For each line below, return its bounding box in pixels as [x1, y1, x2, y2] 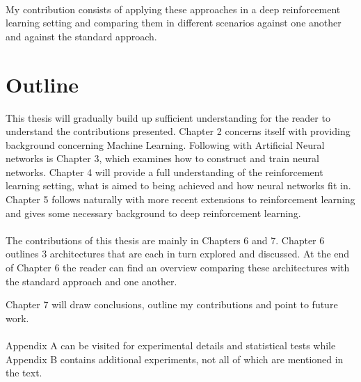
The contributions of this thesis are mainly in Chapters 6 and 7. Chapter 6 [6, 232, 325, 247]
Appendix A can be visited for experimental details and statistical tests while [6, 338, 336, 352]
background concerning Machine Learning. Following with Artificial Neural [6, 137, 325, 152]
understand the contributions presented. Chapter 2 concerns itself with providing [6, 124, 351, 138]
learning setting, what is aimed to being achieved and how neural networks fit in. [6, 178, 351, 193]
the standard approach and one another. [6, 273, 177, 288]
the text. [6, 365, 42, 380]
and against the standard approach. [6, 29, 157, 43]
